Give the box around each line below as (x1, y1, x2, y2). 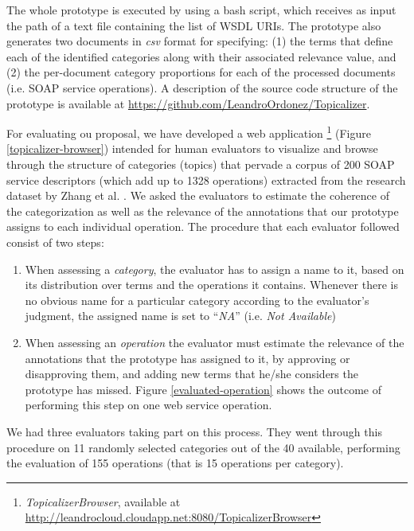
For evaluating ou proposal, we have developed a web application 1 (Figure (6, 123, 371, 141)
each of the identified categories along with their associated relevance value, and (6, 48, 396, 64)
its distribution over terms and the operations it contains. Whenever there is (25, 276, 398, 293)
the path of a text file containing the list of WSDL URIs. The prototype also (6, 17, 381, 33)
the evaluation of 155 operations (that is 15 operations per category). (6, 455, 344, 471)
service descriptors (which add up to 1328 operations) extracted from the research (6, 171, 406, 188)
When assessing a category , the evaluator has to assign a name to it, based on (25, 260, 404, 277)
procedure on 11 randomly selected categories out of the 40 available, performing (6, 439, 400, 455)
